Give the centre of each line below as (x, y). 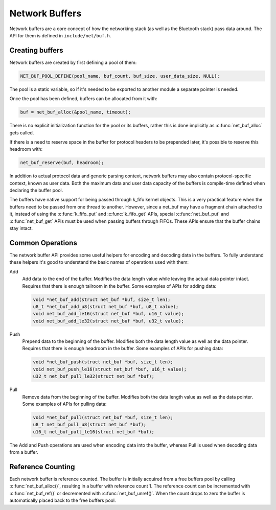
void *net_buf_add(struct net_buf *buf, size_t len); (102, 299)
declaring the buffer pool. (36, 190)
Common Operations (43, 243)
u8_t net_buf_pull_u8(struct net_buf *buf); (90, 425)
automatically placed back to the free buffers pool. (63, 500)
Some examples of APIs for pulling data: (64, 404)
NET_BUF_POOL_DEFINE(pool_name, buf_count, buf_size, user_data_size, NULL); (120, 76)
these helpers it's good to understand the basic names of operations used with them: (99, 262)
